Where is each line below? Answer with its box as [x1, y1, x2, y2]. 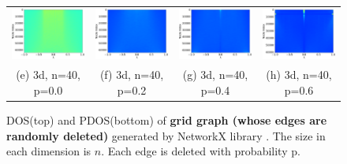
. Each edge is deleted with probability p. [101, 143, 300, 159]
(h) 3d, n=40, [266, 66, 332, 83]
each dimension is [6, 143, 91, 159]
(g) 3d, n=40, [182, 66, 248, 83]
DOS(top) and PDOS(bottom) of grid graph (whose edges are [6, 111, 327, 128]
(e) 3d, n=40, [16, 66, 80, 83]
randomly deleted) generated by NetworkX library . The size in [6, 127, 326, 143]
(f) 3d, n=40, [99, 66, 164, 83]
